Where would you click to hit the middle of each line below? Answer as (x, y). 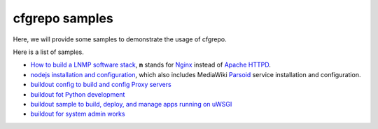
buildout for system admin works (78, 114)
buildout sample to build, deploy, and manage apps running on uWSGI (131, 104)
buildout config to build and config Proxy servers (101, 85)
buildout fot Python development (78, 94)
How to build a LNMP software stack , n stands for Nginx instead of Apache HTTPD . (150, 65)
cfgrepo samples (63, 18)
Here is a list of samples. (48, 52)
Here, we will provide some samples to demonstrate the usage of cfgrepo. (120, 39)
